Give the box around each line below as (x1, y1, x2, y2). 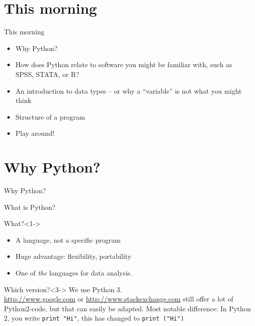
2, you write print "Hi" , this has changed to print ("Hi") (4, 313, 184, 323)
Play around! (15, 128, 54, 138)
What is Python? (4, 201, 55, 212)
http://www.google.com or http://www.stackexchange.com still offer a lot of (4, 294, 233, 304)
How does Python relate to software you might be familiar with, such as (15, 59, 232, 70)
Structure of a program (15, 111, 85, 122)
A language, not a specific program (15, 234, 121, 245)
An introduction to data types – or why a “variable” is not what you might (15, 85, 242, 96)
